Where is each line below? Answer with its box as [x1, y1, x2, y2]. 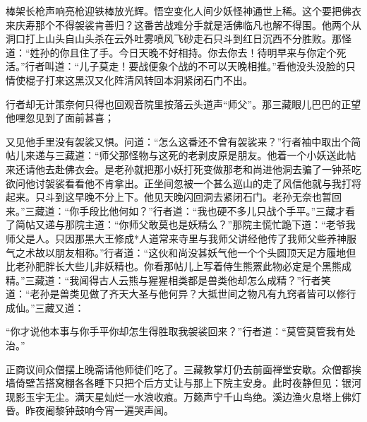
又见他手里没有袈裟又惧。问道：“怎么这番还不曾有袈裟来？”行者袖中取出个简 [6, 134, 361, 148]
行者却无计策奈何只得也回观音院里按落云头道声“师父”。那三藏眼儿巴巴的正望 [6, 96, 361, 111]
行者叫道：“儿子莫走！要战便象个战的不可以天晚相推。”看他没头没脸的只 [25, 59, 356, 74]
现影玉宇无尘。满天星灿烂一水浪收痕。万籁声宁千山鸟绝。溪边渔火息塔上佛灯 [6, 389, 361, 404]
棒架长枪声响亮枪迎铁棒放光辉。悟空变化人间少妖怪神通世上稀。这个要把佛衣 [6, 4, 361, 18]
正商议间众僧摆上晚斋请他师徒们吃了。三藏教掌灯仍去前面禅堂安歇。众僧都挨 [6, 361, 361, 376]
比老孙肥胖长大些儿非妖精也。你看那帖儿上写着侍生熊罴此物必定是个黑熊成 [6, 259, 351, 274]
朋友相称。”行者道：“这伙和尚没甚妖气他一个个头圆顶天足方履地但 [54, 245, 356, 259]
